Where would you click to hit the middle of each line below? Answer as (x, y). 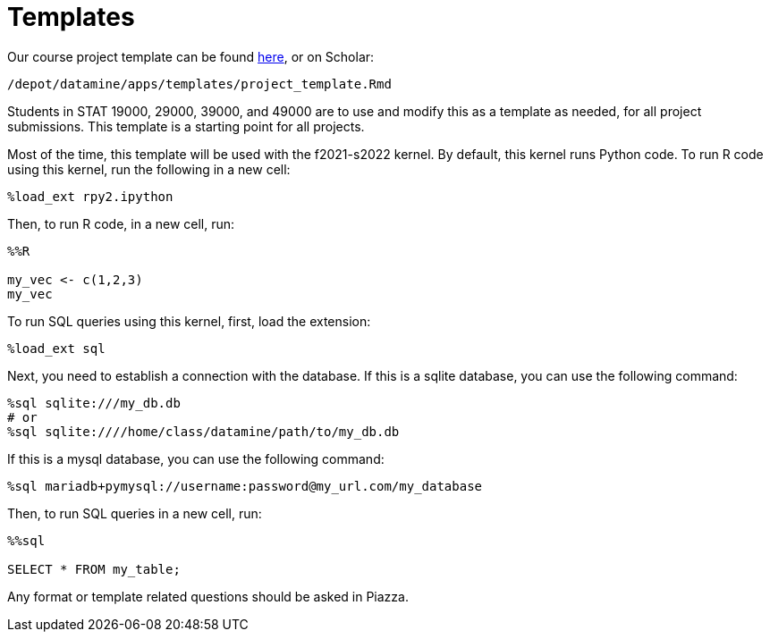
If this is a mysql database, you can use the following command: (196, 458)
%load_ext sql (56, 348)
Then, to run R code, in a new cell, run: (121, 223)
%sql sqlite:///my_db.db (94, 403)
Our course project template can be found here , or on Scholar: (191, 56)
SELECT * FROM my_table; (94, 569)
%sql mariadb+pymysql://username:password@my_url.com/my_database (245, 486)
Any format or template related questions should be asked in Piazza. (208, 596)
